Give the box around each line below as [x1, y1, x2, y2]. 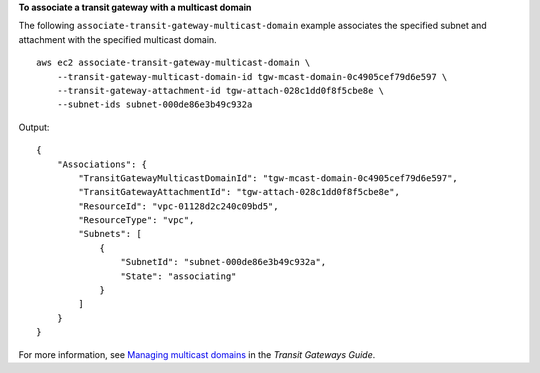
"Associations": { [56, 158, 148, 170]
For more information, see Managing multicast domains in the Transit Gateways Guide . [18, 348, 376, 360]
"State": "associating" [120, 270, 237, 282]
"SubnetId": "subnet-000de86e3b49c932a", [120, 256, 327, 268]
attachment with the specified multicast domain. [18, 33, 217, 45]
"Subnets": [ [78, 228, 142, 240]
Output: [18, 121, 50, 133]
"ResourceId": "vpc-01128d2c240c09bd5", [78, 200, 279, 212]
